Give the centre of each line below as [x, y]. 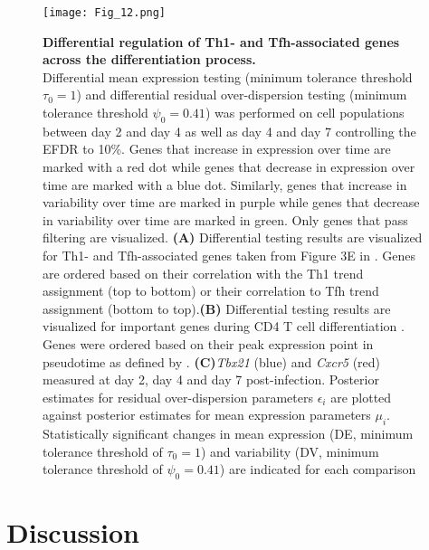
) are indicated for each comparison [318, 469]
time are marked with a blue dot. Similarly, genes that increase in [225, 184]
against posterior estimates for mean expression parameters [207, 415]
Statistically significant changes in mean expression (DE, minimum [228, 434]
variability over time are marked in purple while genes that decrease [231, 202]
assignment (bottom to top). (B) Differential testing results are [217, 308]
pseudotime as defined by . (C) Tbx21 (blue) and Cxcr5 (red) [212, 361]
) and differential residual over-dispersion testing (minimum [242, 95]
